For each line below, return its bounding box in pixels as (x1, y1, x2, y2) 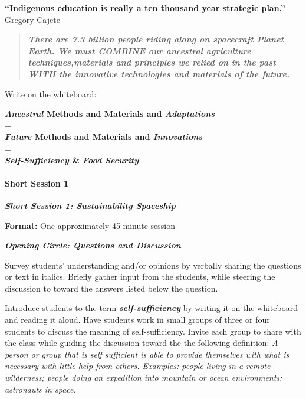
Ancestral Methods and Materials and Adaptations (5, 107, 215, 120)
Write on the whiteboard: (5, 87, 97, 100)
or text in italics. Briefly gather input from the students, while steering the (5, 270, 275, 283)
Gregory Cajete (5, 13, 60, 25)
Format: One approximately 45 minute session (5, 219, 176, 231)
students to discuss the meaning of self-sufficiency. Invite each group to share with (5, 325, 301, 337)
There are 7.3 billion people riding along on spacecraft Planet (28, 33, 284, 45)
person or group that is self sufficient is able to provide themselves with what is (5, 348, 289, 360)
